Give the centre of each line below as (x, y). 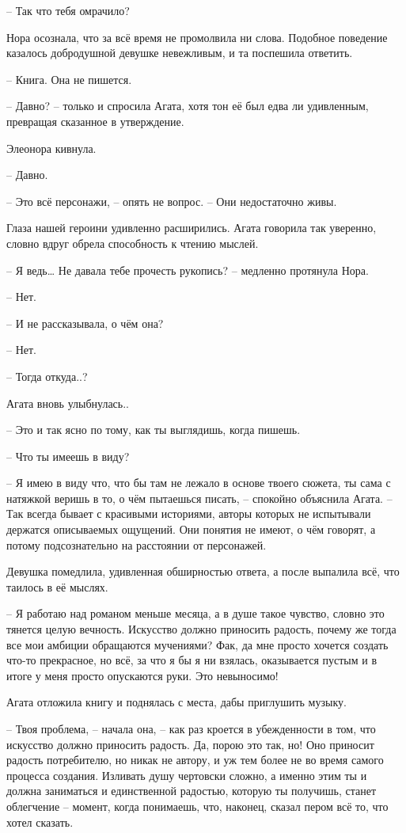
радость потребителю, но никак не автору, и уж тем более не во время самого (195, 760)
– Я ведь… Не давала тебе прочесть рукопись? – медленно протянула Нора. (188, 270)
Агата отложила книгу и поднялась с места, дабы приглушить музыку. (176, 702)
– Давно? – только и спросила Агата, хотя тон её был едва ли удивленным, (188, 106)
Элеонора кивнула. (51, 148)
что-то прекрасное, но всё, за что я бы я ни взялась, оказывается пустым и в (192, 660)
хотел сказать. (40, 822)
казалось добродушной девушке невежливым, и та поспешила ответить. (180, 53)
